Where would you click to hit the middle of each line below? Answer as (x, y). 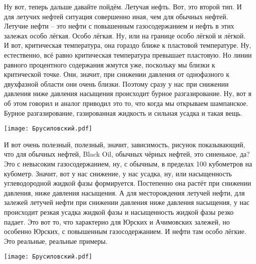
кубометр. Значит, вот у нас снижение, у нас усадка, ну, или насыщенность (118, 173)
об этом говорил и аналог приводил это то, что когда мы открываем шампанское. (126, 103)
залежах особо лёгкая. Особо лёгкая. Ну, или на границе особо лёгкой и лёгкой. (125, 35)
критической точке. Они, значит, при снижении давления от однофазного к (117, 74)
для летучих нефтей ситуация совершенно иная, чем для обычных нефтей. (116, 16)
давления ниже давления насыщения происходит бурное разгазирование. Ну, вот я (128, 93)
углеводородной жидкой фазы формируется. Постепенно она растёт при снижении (128, 183)
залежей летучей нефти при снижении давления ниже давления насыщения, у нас (127, 202)
